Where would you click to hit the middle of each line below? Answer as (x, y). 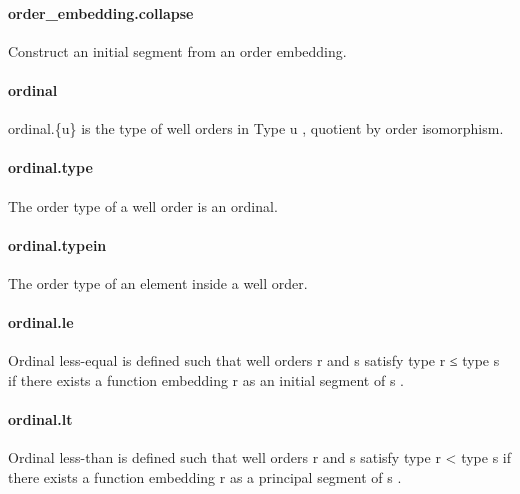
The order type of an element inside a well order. (158, 282)
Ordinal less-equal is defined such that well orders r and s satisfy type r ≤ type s (254, 360)
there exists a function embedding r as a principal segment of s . (205, 476)
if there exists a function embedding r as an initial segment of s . (206, 379)
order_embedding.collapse (101, 12)
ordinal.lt (40, 419)
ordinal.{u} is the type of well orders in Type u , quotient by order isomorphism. (256, 128)
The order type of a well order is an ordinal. (143, 205)
